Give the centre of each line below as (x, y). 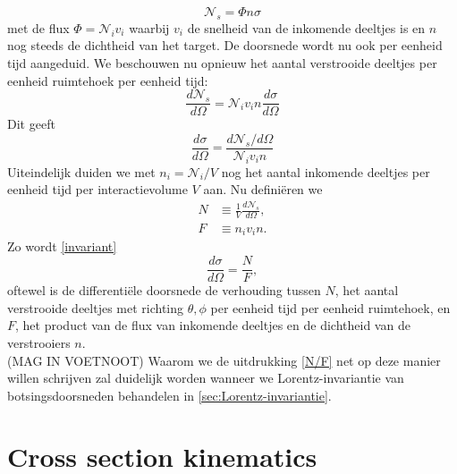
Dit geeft (31, 124)
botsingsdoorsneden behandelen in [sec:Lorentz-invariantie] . (169, 395)
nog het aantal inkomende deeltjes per (326, 171)
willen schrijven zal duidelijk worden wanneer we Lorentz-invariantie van (206, 378)
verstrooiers (39, 342)
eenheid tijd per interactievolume (97, 189)
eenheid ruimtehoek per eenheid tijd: (108, 80)
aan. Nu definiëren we (263, 189)
